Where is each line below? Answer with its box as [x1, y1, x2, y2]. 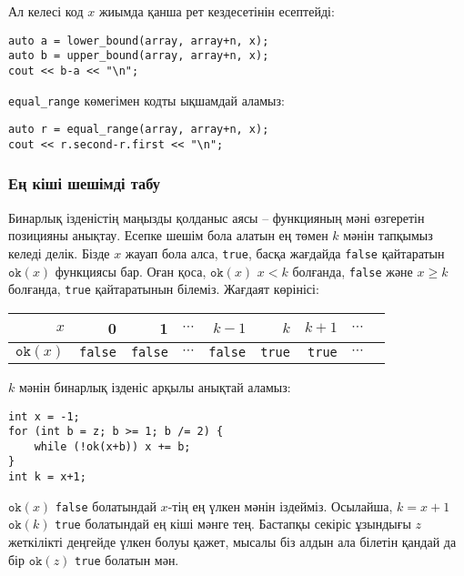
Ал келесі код [8, 2, 84, 20]
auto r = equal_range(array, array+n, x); [8, 123, 269, 136]
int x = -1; [8, 409, 80, 423]
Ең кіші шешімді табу [8, 172, 161, 195]
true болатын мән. [75, 550, 179, 569]
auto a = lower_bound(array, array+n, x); [8, 34, 269, 47]
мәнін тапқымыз [343, 226, 433, 245]
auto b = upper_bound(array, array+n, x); [8, 49, 269, 63]
